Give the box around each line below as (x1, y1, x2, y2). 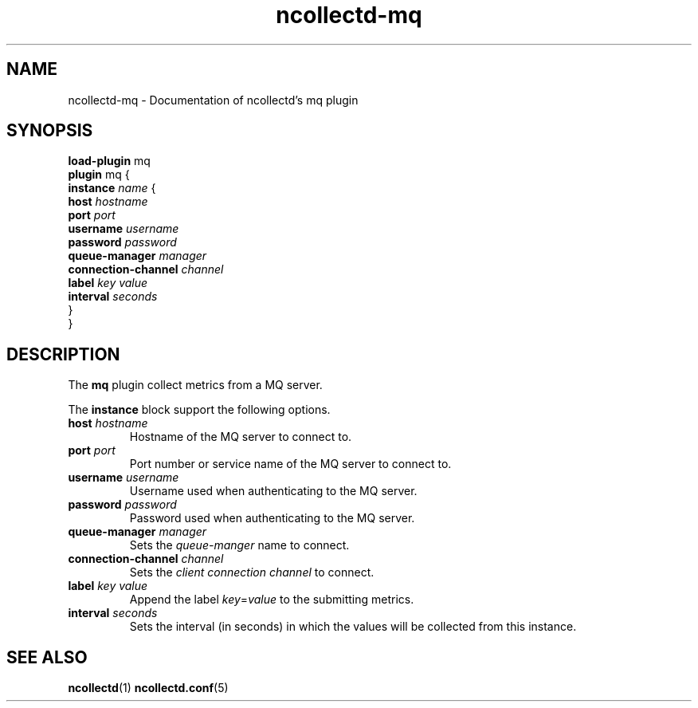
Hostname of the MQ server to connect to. (129, 430, 352, 444)
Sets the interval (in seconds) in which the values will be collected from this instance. (129, 619, 577, 634)
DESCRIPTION (6, 344, 120, 364)
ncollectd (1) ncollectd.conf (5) (68, 681, 229, 695)
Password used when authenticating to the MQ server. (129, 511, 415, 525)
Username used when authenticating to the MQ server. (129, 484, 418, 498)
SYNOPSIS (6, 120, 93, 141)
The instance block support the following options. (68, 403, 331, 417)
